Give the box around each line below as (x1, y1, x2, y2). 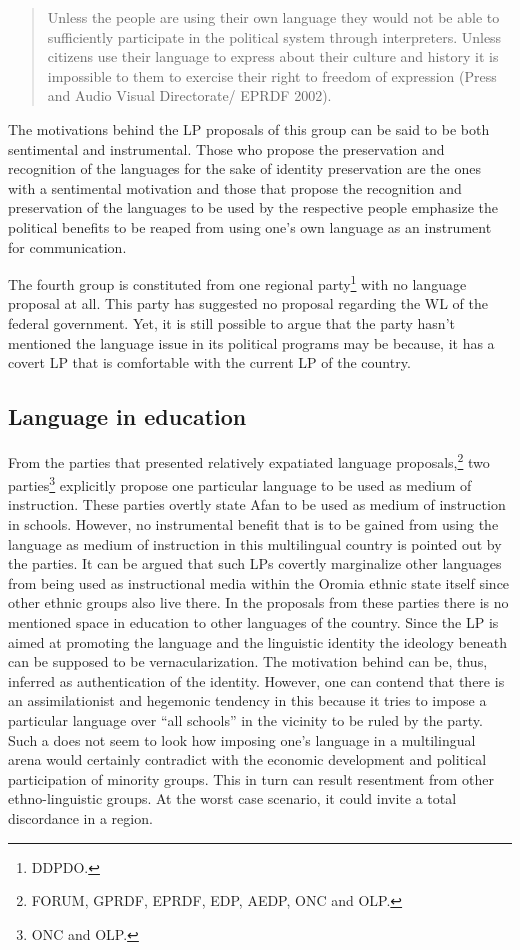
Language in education (8, 401, 247, 432)
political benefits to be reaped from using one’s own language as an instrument (8, 216, 492, 237)
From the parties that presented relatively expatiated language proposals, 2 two (8, 448, 490, 472)
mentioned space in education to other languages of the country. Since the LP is (8, 612, 499, 633)
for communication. (8, 236, 127, 257)
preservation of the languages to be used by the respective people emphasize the (8, 197, 499, 218)
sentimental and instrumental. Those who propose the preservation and (8, 138, 445, 159)
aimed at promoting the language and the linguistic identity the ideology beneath (8, 631, 508, 652)
